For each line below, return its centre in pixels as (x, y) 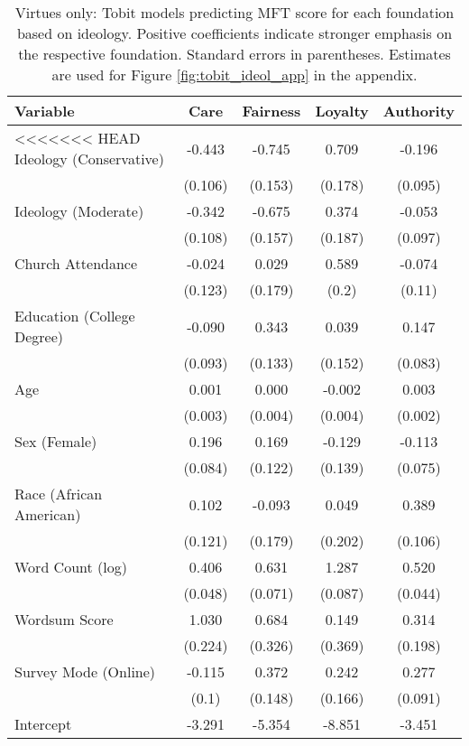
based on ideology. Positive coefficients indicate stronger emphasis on (234, 33)
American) (48, 514)
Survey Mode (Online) (85, 671)
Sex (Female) (56, 441)
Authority (418, 111)
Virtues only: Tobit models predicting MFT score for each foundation (234, 12)
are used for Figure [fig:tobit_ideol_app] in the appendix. (234, 75)
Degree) (39, 336)
